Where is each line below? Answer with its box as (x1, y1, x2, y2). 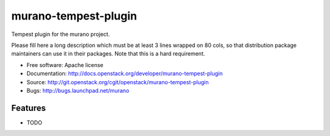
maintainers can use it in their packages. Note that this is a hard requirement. (11, 50, 205, 57)
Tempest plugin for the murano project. (11, 30, 110, 38)
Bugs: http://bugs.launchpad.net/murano (26, 87, 130, 94)
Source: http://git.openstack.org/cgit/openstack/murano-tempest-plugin (26, 78, 209, 85)
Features (11, 102, 46, 113)
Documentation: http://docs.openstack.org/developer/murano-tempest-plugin (26, 70, 223, 77)
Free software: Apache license (26, 61, 104, 68)
